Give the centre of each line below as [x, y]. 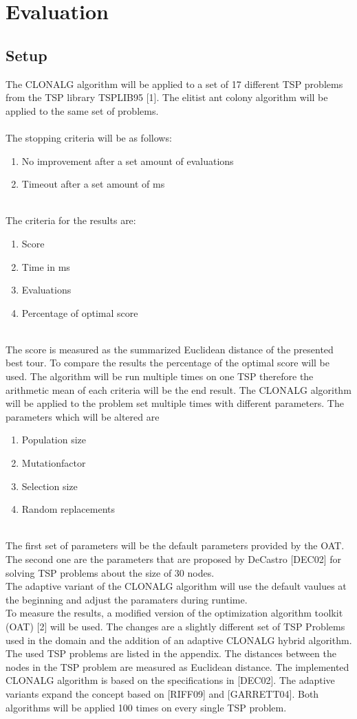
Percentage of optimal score [80, 312]
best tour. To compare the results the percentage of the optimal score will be [168, 363]
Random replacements [68, 509]
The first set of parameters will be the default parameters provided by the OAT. [175, 545]
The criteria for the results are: [71, 220]
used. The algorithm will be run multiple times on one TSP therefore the [160, 376]
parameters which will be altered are [83, 416]
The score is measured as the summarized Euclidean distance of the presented [170, 349]
